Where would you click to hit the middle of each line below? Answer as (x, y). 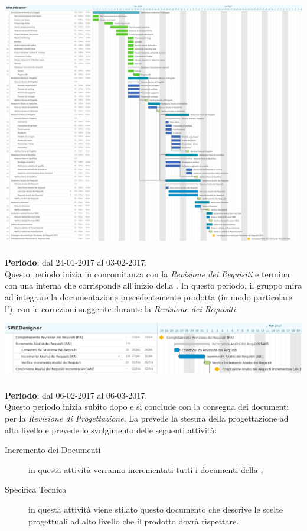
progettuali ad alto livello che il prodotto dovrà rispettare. (134, 521)
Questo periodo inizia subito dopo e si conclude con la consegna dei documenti (147, 407)
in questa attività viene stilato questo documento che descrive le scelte (156, 509)
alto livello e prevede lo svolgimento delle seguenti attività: (111, 430)
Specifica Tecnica (36, 489)
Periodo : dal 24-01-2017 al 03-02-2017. (76, 262)
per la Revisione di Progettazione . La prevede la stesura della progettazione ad (147, 418)
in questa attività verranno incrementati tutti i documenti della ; (146, 469)
